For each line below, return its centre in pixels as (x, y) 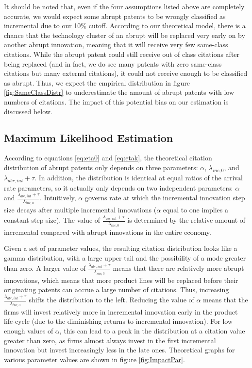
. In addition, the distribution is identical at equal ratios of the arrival (139, 177)
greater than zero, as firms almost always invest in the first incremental (110, 340)
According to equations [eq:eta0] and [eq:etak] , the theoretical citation (108, 158)
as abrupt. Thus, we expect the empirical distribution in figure (97, 82)
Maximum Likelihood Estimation (89, 137)
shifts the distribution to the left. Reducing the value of (111, 300)
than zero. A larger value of (45, 268)
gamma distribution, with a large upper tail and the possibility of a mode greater (125, 257)
